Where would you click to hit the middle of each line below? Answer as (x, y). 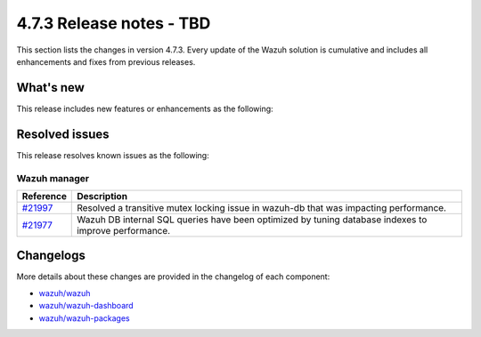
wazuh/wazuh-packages (84, 318)
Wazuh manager (53, 178)
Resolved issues (63, 134)
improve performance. (124, 230)
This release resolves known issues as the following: (113, 155)
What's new (50, 88)
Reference (44, 196)
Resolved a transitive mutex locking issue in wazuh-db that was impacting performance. (262, 207)
